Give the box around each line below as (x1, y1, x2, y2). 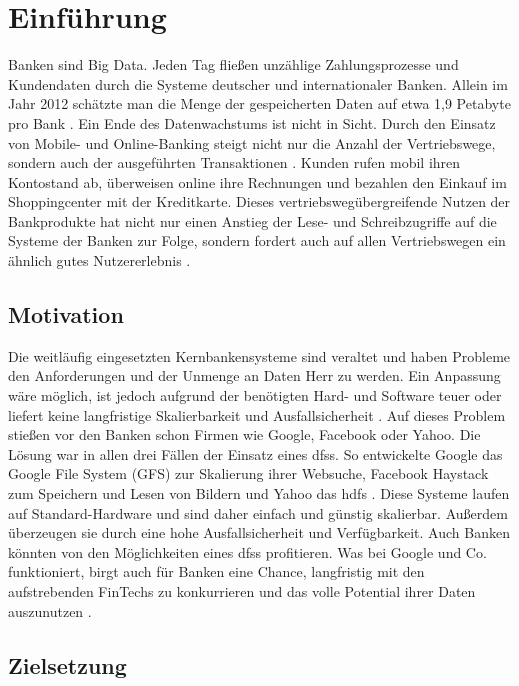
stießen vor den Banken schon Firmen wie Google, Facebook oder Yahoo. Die (8, 424, 481, 445)
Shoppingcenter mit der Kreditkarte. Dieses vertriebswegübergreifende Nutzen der (8, 191, 511, 212)
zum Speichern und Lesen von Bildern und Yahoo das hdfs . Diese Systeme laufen (8, 483, 510, 504)
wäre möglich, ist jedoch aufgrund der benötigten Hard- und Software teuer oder (8, 385, 502, 406)
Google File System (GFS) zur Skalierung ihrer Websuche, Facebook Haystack (8, 463, 489, 484)
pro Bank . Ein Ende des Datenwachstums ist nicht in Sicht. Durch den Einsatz (8, 112, 496, 133)
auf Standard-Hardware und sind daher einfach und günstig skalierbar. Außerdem (8, 502, 508, 523)
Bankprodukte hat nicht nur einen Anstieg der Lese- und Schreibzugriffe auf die (8, 210, 497, 231)
